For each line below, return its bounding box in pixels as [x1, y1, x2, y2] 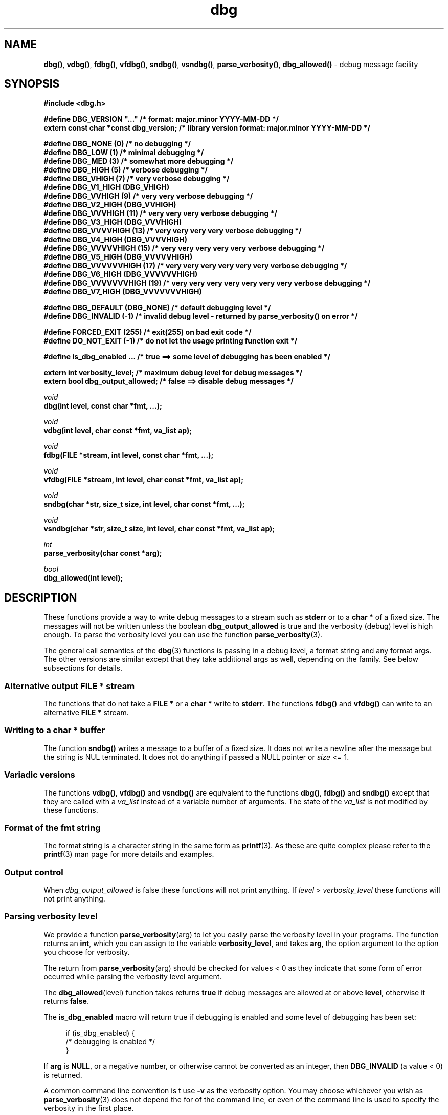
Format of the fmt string [4, 822, 101, 833]
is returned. [43, 1070, 82, 1079]
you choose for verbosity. [43, 947, 130, 956]
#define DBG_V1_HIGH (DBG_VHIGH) [43, 183, 170, 192]
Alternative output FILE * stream [4, 680, 135, 691]
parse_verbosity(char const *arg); [43, 549, 162, 558]
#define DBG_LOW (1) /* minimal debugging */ [43, 148, 204, 157]
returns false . [43, 996, 89, 1005]
